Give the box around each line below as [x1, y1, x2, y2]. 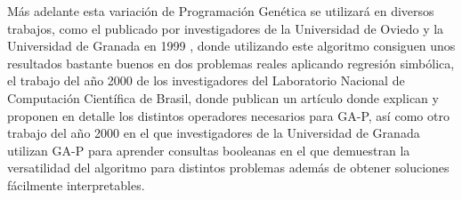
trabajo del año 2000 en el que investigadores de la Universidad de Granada [7, 124, 420, 142]
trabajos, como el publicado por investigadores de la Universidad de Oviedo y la [7, 19, 444, 37]
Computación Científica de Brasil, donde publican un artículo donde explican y [7, 88, 439, 107]
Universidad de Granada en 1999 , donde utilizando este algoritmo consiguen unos [7, 36, 456, 55]
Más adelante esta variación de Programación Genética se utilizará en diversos [7, 2, 434, 20]
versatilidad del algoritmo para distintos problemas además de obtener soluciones [7, 158, 450, 177]
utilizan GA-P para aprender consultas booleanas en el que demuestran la [7, 140, 410, 159]
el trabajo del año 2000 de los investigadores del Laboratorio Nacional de [7, 71, 405, 90]
